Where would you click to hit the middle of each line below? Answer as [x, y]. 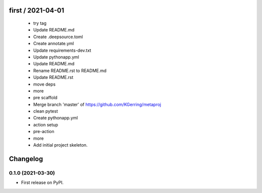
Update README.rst [53, 77]
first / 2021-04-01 [37, 10]
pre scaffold [45, 98]
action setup [46, 125]
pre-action [44, 132]
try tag [40, 23]
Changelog [26, 159]
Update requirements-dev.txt [62, 50]
